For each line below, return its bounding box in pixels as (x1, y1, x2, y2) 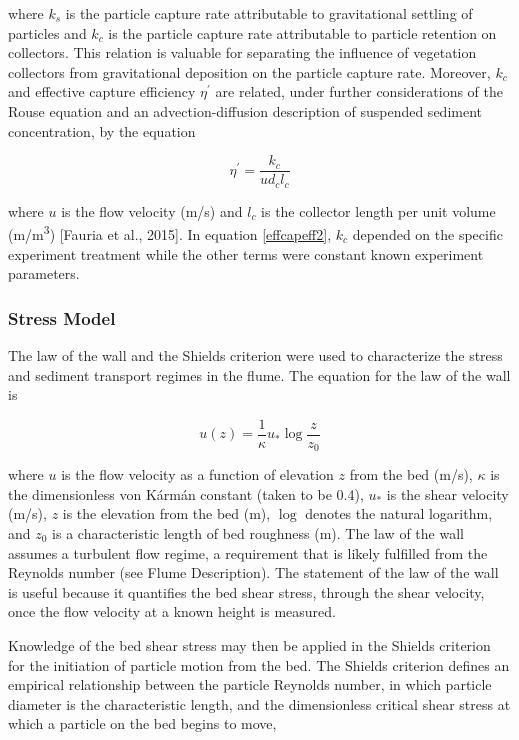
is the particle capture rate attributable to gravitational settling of (65, 3, 473, 23)
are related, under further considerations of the (215, 81, 503, 102)
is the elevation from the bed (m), (62, 503, 271, 524)
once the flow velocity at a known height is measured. (8, 601, 336, 622)
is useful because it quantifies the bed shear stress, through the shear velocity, (8, 581, 485, 602)
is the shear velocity (386, 483, 509, 504)
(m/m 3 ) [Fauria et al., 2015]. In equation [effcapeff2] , (8, 221, 332, 244)
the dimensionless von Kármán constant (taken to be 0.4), (8, 483, 364, 504)
